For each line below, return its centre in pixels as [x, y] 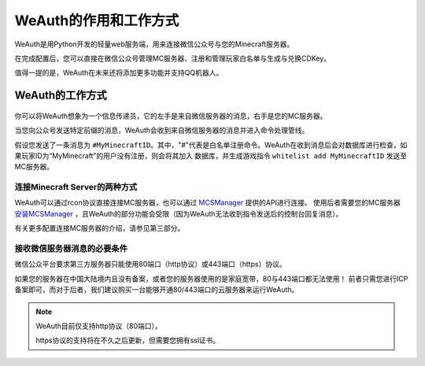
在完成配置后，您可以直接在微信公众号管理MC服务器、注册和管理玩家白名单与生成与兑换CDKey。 [172, 58]
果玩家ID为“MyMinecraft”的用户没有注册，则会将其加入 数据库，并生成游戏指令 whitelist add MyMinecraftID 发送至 [211, 155]
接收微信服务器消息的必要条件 [71, 248]
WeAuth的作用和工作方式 [97, 20]
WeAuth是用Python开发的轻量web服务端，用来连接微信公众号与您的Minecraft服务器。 [154, 44]
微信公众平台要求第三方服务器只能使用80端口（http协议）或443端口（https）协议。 [150, 264]
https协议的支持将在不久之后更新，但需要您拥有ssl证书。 [128, 340]
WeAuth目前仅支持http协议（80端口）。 [99, 326]
